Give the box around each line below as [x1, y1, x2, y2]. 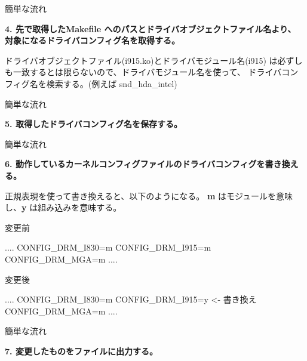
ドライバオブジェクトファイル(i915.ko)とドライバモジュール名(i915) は [5, 54, 278, 66]
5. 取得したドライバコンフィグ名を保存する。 [5, 118, 182, 130]
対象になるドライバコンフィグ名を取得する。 [5, 34, 180, 47]
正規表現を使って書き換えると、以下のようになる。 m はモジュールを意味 [5, 189, 293, 202]
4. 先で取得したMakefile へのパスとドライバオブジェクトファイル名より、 [5, 22, 296, 35]
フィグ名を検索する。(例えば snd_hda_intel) [5, 77, 177, 90]
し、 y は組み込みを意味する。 [5, 201, 122, 214]
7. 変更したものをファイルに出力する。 [5, 344, 158, 357]
